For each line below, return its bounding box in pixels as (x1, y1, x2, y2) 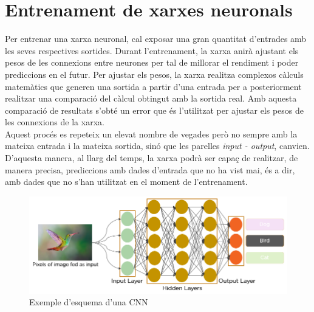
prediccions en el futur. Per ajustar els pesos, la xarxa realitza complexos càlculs (5, 68, 304, 80)
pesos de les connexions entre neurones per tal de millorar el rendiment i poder (5, 56, 299, 69)
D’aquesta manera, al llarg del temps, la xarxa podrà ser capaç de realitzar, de (5, 151, 298, 164)
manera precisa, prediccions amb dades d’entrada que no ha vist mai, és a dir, (5, 163, 295, 176)
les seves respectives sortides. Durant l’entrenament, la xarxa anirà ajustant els (5, 44, 299, 57)
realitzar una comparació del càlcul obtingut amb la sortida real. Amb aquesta (5, 92, 297, 105)
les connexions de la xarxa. (5, 116, 104, 128)
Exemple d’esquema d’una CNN (29, 296, 148, 308)
